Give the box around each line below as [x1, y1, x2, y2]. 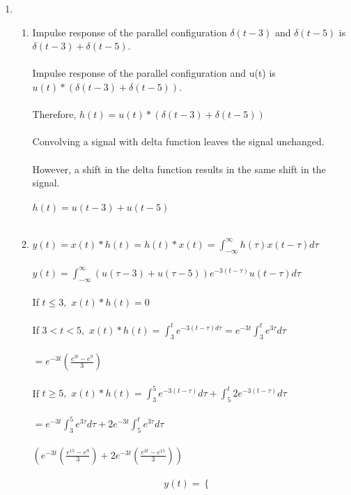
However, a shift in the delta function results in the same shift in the [32, 161, 326, 176]
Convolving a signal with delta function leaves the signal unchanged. [32, 134, 325, 149]
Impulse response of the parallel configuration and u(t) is [32, 66, 276, 80]
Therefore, [32, 107, 77, 121]
